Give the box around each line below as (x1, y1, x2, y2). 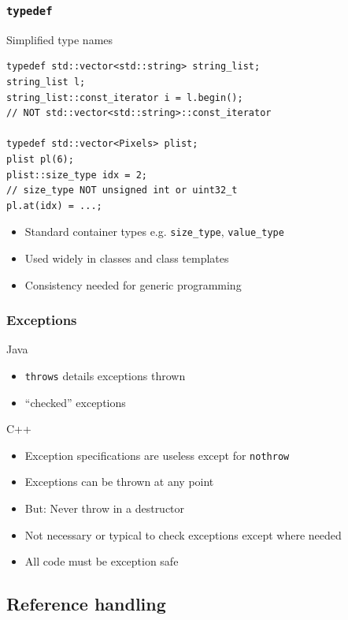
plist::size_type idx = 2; (6, 169, 147, 181)
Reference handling (6, 592, 166, 616)
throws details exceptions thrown (24, 367, 186, 383)
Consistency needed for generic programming (24, 276, 242, 293)
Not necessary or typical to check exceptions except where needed (24, 526, 342, 543)
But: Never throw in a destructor (24, 500, 185, 517)
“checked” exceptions (24, 394, 126, 410)
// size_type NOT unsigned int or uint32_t (6, 185, 238, 196)
